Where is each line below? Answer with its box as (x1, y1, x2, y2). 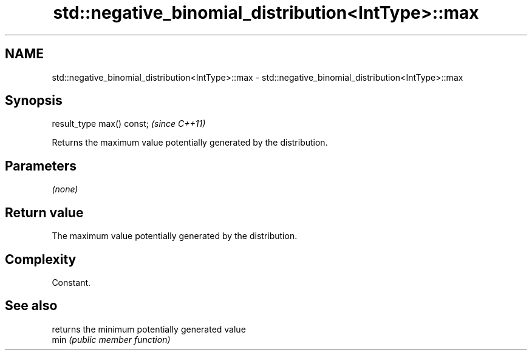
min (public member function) (52, 334, 171, 345)
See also (5, 298, 58, 314)
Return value (5, 205, 84, 220)
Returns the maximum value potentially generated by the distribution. (52, 137, 328, 148)
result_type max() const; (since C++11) (52, 118, 206, 129)
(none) (52, 184, 78, 195)
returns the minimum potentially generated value (52, 323, 246, 334)
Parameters (5, 158, 77, 174)
